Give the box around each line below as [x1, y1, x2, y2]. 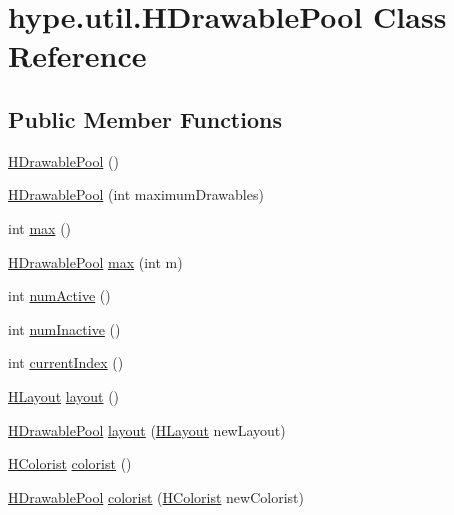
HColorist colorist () [8, 453, 132, 474]
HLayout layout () [8, 385, 120, 406]
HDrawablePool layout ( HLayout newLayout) [8, 419, 286, 440]
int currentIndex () [8, 352, 124, 373]
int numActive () [8, 285, 111, 306]
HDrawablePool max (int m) [8, 251, 183, 272]
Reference [8, 35, 147, 76]
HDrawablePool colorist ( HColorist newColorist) [8, 486, 304, 507]
